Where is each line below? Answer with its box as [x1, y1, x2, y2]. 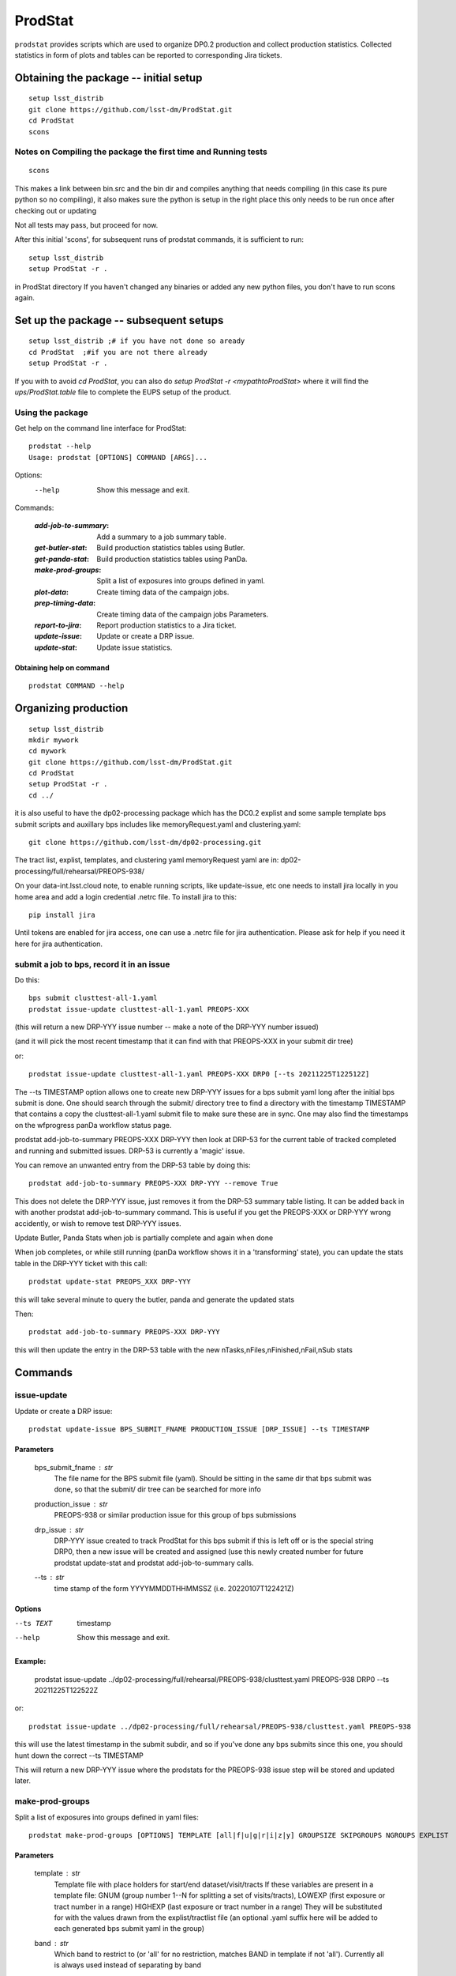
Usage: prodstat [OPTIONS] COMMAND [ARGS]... [28, 453, 208, 462]
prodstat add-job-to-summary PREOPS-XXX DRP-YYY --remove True [28, 1178, 278, 1188]
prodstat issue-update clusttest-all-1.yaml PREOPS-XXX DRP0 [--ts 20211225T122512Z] [28, 1069, 370, 1079]
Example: [14, 1657, 47, 1666]
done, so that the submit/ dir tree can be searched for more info [54, 1484, 262, 1494]
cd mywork [28, 747, 66, 756]
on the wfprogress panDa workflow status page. [14, 1120, 172, 1129]
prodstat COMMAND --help [28, 681, 125, 691]
